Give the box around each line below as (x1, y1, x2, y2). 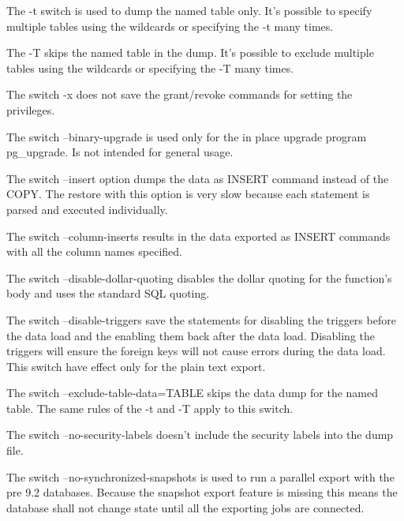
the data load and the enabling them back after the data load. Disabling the (6, 327, 376, 343)
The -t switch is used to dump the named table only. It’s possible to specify (6, 2, 372, 18)
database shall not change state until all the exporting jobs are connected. (6, 499, 365, 515)
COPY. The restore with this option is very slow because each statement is (6, 186, 370, 202)
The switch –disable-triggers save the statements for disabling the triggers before (6, 311, 396, 328)
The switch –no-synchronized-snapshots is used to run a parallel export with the (6, 468, 395, 485)
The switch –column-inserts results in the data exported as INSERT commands (6, 227, 391, 244)
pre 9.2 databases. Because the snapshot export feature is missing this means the (6, 484, 398, 500)
